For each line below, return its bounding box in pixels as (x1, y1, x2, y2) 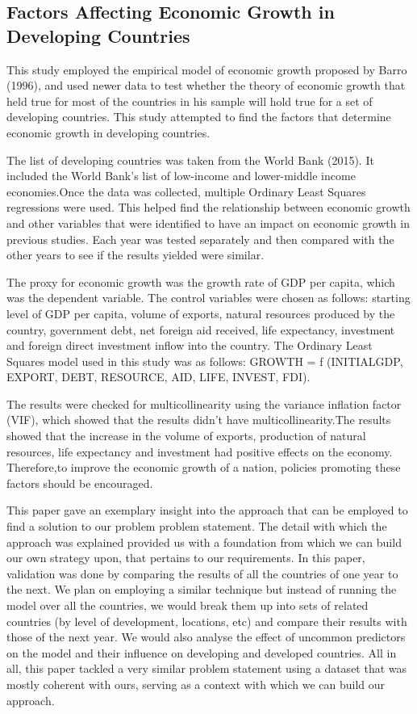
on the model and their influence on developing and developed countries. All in (6, 644, 397, 661)
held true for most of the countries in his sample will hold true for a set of (6, 92, 373, 109)
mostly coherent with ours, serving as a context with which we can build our (6, 675, 386, 692)
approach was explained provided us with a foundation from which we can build (6, 533, 402, 550)
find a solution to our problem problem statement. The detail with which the (6, 518, 387, 535)
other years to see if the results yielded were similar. (6, 246, 265, 263)
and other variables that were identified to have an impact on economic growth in (6, 214, 410, 231)
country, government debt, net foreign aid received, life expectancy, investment (6, 321, 395, 338)
